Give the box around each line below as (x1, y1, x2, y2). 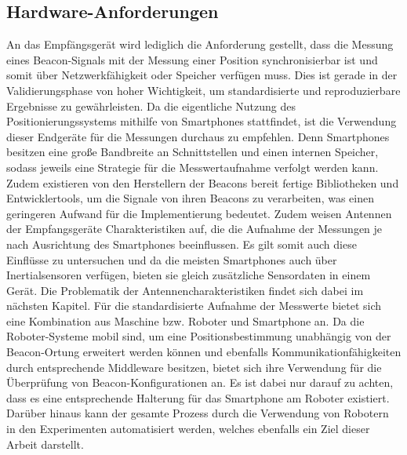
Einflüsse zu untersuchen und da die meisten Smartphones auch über (6, 251, 337, 268)
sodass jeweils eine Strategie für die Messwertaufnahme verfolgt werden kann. (6, 158, 379, 175)
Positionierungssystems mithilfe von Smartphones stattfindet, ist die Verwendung (6, 113, 397, 129)
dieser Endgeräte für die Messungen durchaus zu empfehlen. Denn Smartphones (6, 128, 390, 144)
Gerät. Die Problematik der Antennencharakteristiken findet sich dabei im (6, 282, 364, 298)
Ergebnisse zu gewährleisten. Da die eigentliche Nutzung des (6, 97, 296, 114)
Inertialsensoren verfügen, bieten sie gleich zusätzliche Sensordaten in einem (6, 267, 371, 283)
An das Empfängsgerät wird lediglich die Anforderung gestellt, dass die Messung (6, 36, 394, 53)
